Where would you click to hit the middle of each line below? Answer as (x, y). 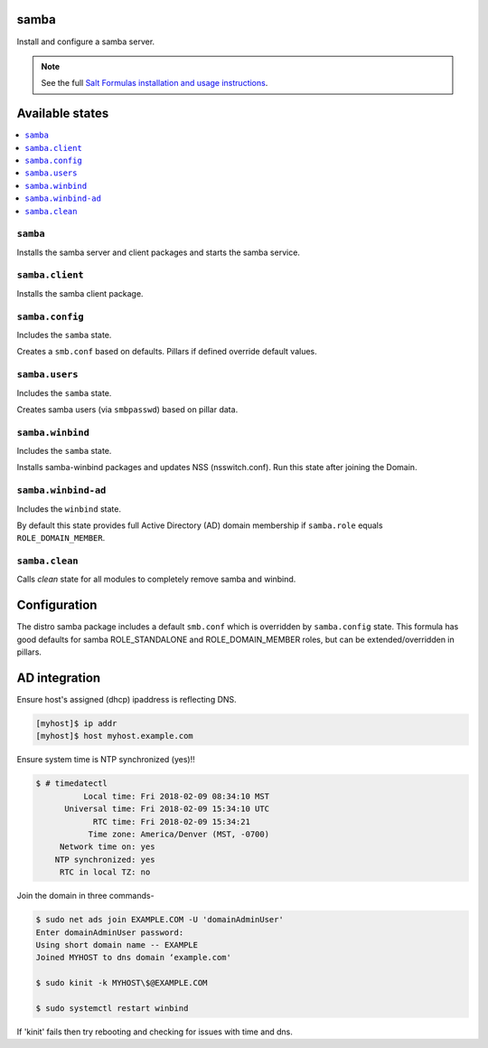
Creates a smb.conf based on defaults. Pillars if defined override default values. (167, 352)
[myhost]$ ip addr (76, 724)
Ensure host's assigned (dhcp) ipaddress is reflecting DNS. (127, 700)
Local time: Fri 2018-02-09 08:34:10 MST (176, 796)
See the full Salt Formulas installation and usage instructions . (155, 83)
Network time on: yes (107, 847)
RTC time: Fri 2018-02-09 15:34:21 (171, 821)
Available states (63, 113)
